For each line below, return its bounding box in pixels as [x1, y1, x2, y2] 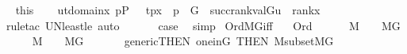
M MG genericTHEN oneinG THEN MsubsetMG [32, 33, 334, 49]
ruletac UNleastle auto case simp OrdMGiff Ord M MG [6, 17, 401, 33]
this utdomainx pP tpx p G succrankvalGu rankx [15, 2, 321, 17]
